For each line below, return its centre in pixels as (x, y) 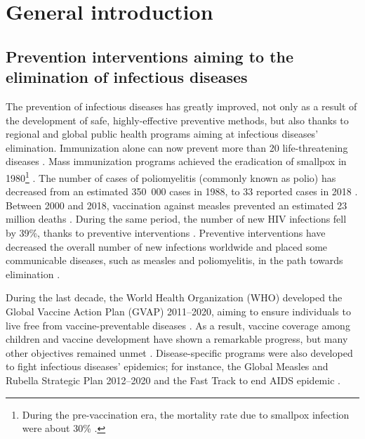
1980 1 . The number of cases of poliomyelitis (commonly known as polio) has (171, 176)
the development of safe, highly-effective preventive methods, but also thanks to (177, 120)
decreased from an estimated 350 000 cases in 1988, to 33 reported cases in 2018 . (182, 191)
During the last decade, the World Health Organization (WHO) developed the (174, 297)
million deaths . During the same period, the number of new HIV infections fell (176, 219)
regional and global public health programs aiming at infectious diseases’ (162, 134)
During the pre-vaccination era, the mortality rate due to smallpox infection (186, 414)
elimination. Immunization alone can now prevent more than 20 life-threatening (177, 147)
